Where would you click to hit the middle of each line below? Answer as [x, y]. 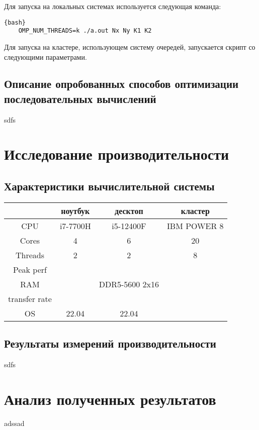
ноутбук [75, 210]
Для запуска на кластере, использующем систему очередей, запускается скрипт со [130, 46]
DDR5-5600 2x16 [129, 284]
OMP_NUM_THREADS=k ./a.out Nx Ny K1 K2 [85, 31]
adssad [14, 423]
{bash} [15, 22]
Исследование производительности [117, 154]
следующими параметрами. [46, 57]
